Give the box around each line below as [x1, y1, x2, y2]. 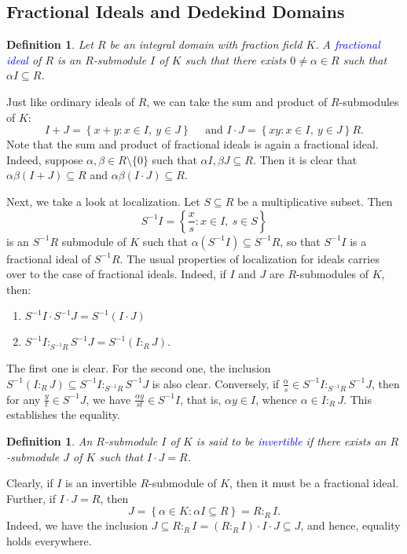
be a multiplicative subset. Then [236, 193, 393, 209]
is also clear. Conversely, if [152, 375, 280, 391]
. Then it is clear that [252, 151, 357, 167]
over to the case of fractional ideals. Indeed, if [6, 266, 226, 282]
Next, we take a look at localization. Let [6, 193, 200, 209]
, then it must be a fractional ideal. [229, 475, 399, 491]
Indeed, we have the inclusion [6, 517, 148, 534]
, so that [280, 233, 321, 249]
